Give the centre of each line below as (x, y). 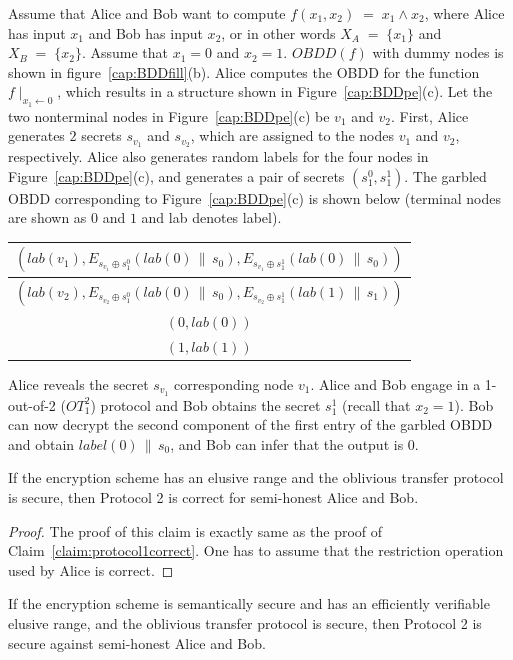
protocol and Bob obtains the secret (210, 404)
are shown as (47, 217)
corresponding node (234, 383)
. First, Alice (429, 115)
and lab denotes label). (211, 217)
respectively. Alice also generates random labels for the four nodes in (218, 156)
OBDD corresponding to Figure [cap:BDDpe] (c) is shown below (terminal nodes (255, 197)
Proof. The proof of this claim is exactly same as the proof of (195, 530)
